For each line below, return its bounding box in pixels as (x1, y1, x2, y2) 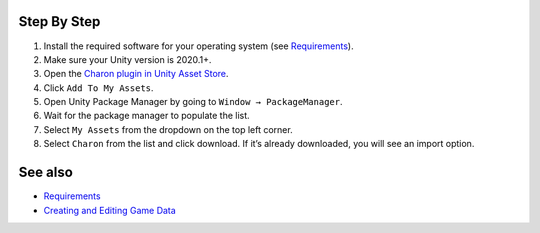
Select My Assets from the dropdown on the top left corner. (43, 123, 294, 135)
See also (18, 164, 74, 181)
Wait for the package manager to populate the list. (43, 110, 250, 122)
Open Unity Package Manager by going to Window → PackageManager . (43, 96, 343, 108)
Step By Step (18, 13, 101, 30)
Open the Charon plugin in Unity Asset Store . (43, 68, 229, 80)
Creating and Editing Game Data (43, 204, 177, 216)
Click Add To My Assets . (43, 81, 154, 94)
